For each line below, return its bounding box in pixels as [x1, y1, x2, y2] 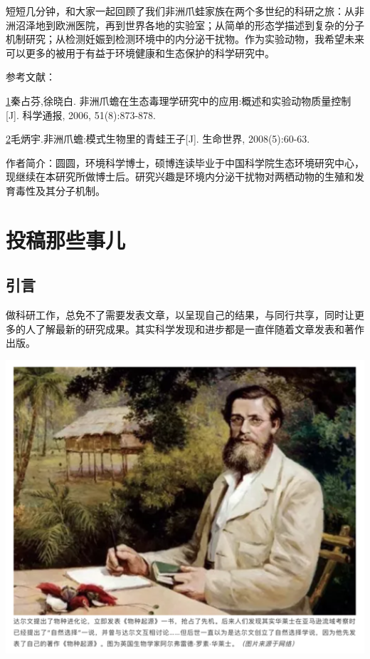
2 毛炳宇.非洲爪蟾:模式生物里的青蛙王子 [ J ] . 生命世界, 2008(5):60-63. [6, 131, 310, 146]
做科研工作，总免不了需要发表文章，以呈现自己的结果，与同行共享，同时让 [6, 307, 354, 322]
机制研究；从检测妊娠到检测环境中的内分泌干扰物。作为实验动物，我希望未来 [6, 31, 364, 46]
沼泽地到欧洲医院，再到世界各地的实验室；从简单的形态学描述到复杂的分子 [15, 17, 364, 32]
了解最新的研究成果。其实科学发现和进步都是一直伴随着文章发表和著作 [35, 321, 364, 336]
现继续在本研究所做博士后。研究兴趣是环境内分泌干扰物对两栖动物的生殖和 [6, 169, 354, 184]
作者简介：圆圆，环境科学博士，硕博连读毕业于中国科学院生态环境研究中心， [6, 155, 364, 170]
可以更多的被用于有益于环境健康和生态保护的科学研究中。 [6, 45, 275, 60]
